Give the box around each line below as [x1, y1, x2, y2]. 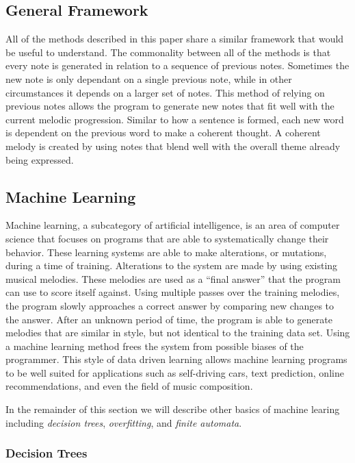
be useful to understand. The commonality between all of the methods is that [5, 45, 331, 59]
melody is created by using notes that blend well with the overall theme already [5, 138, 341, 153]
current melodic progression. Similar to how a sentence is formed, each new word [5, 112, 344, 126]
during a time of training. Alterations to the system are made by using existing [5, 258, 338, 273]
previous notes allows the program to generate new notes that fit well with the [5, 99, 334, 113]
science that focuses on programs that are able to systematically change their [5, 231, 329, 245]
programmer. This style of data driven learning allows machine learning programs [5, 352, 347, 366]
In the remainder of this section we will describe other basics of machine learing [5, 402, 340, 416]
